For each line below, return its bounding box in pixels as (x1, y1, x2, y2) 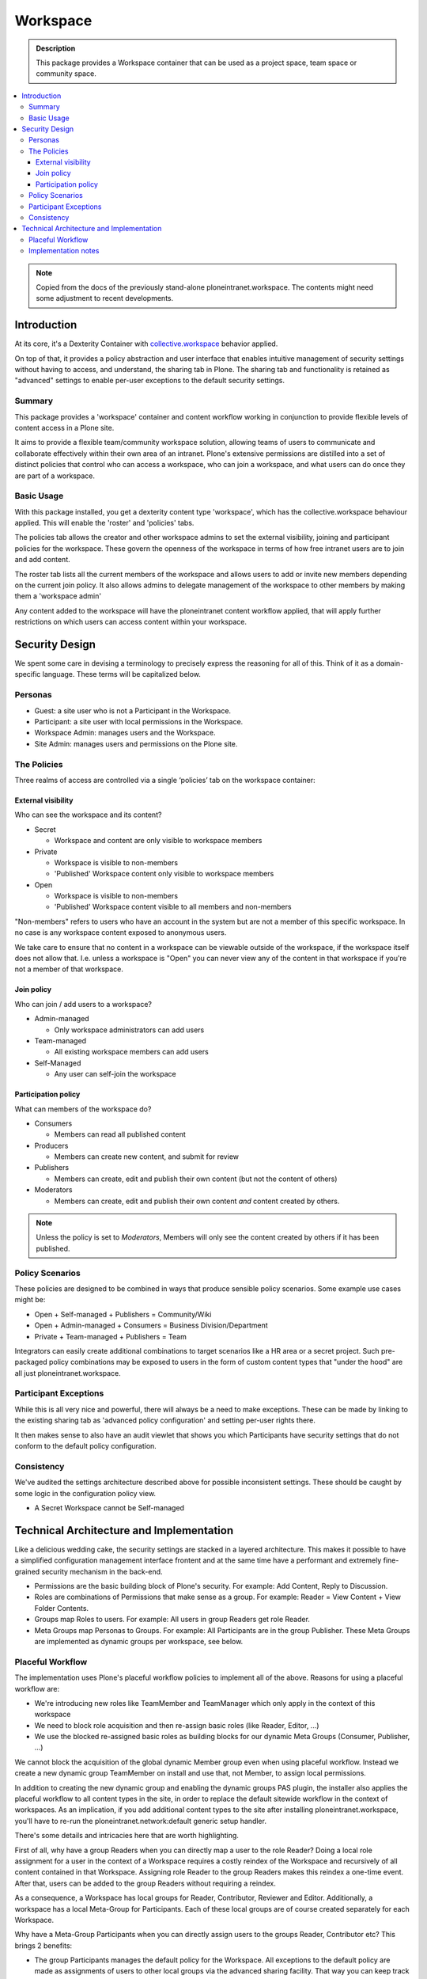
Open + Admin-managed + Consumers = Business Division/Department (34, 1320, 268, 1330)
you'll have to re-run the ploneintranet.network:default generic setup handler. (14, 1816, 266, 1825)
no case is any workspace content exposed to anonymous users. (14, 928, 227, 937)
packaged (14, 1358, 47, 1367)
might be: (14, 1295, 46, 1305)
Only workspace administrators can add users (54, 1025, 205, 1035)
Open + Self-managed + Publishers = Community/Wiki (34, 1309, 212, 1319)
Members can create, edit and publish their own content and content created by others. (54, 1196, 340, 1206)
